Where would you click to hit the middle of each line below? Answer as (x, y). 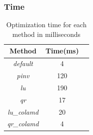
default (23, 63)
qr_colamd (23, 124)
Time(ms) (62, 51)
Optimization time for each (46, 25)
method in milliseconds (46, 34)
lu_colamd (23, 111)
